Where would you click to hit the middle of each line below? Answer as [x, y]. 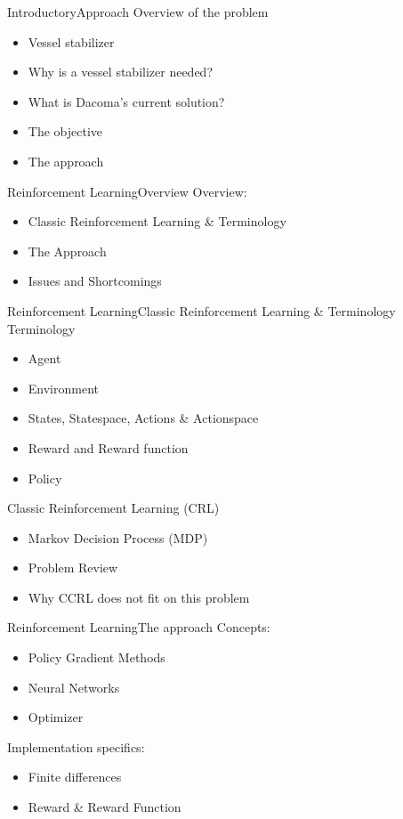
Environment [63, 388]
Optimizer [56, 717]
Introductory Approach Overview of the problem [138, 12]
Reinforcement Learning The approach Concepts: [139, 627]
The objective [65, 131]
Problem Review [73, 568]
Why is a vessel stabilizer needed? [120, 72]
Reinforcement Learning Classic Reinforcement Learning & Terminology [201, 310]
